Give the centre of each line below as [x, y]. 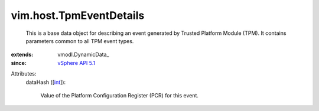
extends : [22, 55]
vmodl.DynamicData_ [83, 55]
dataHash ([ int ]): [46, 82]
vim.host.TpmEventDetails [78, 15]
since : [19, 63]
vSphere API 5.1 [77, 63]
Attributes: [24, 74]
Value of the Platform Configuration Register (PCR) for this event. [120, 95]
